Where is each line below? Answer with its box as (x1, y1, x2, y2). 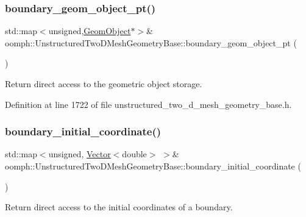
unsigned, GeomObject (48, 24, 131, 37)
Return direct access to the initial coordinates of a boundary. (5, 201, 233, 213)
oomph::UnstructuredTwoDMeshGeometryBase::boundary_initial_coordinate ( (5, 160, 301, 172)
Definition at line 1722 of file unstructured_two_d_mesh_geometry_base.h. (5, 98, 292, 110)
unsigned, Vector (48, 148, 111, 160)
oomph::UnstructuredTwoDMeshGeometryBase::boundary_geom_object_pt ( (5, 36, 297, 49)
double (122, 148, 147, 160)
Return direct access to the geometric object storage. (5, 77, 202, 90)
